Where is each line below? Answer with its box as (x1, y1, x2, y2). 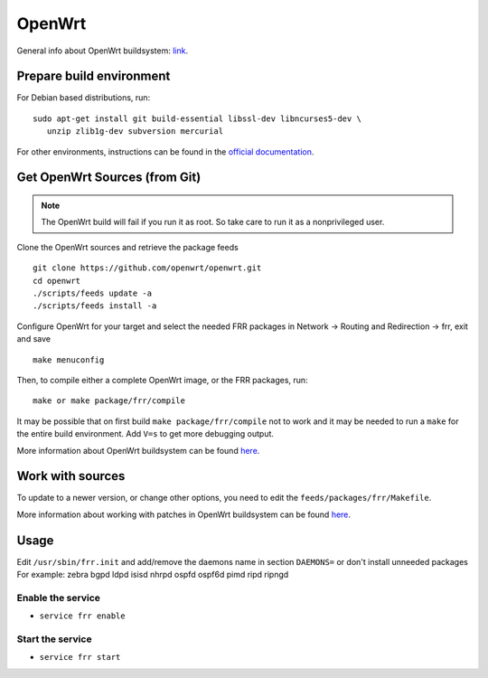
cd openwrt (33, 276, 81, 286)
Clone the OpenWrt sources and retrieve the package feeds (16, 241, 239, 252)
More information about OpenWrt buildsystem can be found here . (16, 445, 260, 456)
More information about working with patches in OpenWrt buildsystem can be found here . (16, 509, 352, 520)
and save (16, 334, 52, 344)
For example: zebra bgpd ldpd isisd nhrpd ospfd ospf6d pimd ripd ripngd (16, 570, 289, 580)
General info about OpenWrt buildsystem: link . (16, 45, 189, 56)
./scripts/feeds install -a (33, 301, 157, 311)
